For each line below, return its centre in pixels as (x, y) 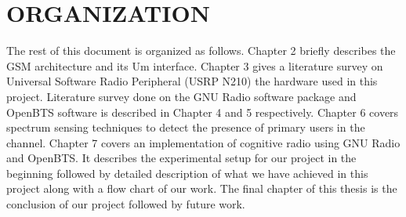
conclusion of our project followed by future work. (126, 204)
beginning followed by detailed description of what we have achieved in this (187, 173)
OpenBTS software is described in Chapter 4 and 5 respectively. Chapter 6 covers (203, 112)
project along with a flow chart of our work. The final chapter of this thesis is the (202, 188)
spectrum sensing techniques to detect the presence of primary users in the (186, 127)
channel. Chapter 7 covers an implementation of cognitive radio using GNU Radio (203, 142)
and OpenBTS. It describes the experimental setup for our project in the (181, 158)
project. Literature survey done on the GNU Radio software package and (181, 96)
